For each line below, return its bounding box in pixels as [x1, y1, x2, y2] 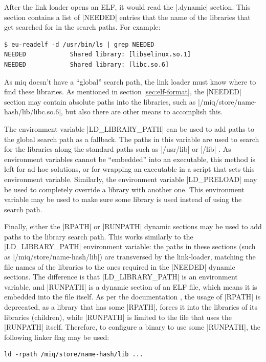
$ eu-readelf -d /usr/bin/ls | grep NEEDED [4, 41, 154, 48]
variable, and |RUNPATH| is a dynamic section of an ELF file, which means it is [4, 281, 257, 292]
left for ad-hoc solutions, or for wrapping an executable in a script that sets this [4, 164, 255, 174]
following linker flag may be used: [4, 331, 109, 342]
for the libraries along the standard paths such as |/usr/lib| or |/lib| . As [4, 144, 231, 154]
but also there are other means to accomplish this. [65, 106, 223, 117]
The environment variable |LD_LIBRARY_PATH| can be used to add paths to [4, 123, 254, 134]
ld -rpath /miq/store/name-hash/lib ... [4, 351, 144, 358]
